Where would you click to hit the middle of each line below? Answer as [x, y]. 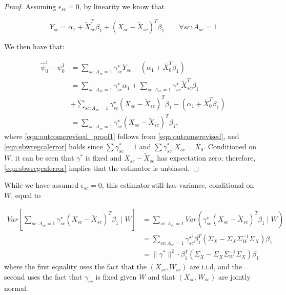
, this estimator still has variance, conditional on [178, 185]
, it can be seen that [43, 158]
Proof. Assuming [30, 6]
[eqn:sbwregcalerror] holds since [54, 146]
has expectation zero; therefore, [206, 158]
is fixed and [104, 158]
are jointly [234, 276]
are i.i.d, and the [216, 267]
